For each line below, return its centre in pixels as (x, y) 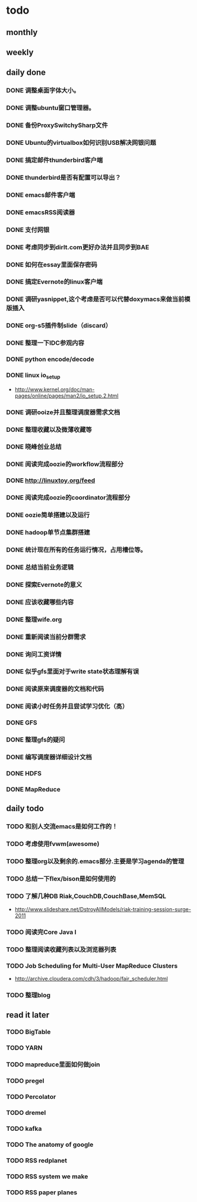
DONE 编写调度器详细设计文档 (49, 757)
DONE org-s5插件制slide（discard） (59, 326)
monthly (22, 32)
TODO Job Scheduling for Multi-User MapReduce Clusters (92, 966)
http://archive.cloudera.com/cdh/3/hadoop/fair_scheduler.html (91, 979)
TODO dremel (26, 1113)
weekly (20, 52)
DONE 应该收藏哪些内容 (40, 602)
